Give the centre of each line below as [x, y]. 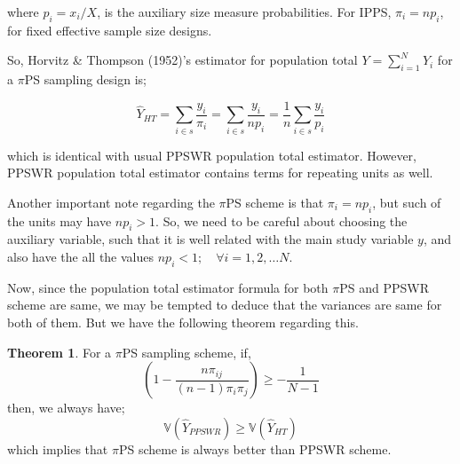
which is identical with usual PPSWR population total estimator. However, [212, 155]
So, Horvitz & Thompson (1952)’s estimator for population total [182, 60]
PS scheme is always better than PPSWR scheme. [255, 448]
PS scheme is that [275, 202]
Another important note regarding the [111, 202]
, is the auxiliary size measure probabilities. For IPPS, [244, 12]
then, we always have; [66, 408]
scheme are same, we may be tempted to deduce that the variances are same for [225, 305]
